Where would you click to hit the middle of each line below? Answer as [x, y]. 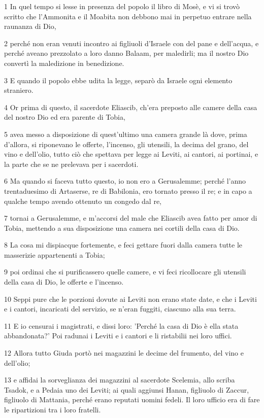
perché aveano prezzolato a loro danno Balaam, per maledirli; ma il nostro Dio [126, 53]
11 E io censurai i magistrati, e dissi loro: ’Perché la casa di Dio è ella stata [121, 325]
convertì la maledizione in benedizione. [64, 63]
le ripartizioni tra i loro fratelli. [53, 409]
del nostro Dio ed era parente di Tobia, [65, 117]
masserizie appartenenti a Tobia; [55, 254]
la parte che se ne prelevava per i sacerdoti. [71, 164]
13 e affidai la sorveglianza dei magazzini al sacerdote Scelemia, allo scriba [120, 380]
